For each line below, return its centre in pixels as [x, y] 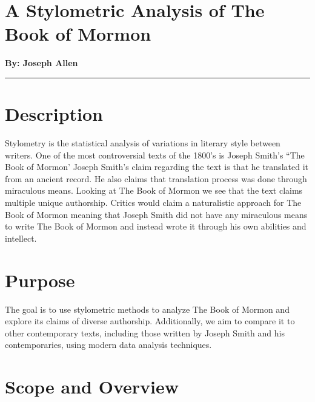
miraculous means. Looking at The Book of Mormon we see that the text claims [154, 190]
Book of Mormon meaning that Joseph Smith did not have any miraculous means [156, 214]
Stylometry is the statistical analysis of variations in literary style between [143, 143]
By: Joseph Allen [41, 63]
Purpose [40, 280]
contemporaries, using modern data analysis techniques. [108, 345]
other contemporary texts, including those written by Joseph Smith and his [145, 332]
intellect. [21, 238]
